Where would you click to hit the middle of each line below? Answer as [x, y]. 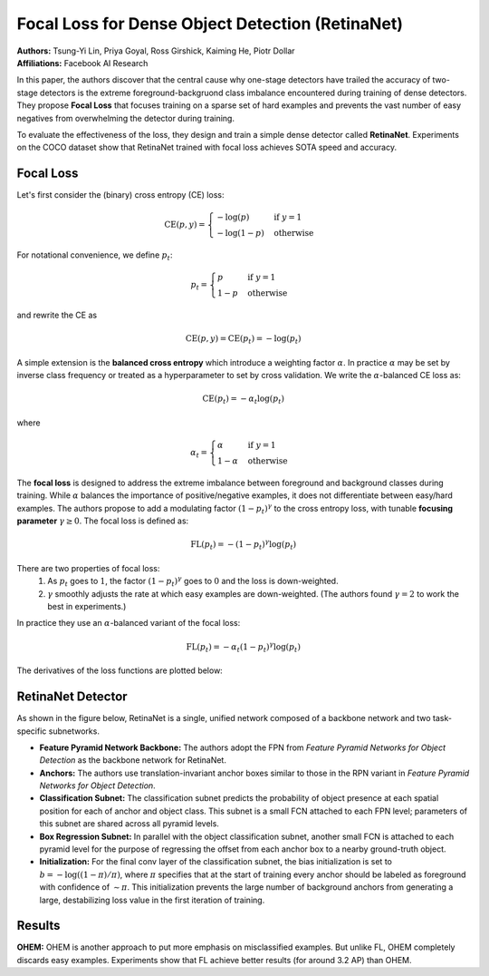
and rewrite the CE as [57, 315]
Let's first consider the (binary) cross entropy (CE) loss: [120, 195]
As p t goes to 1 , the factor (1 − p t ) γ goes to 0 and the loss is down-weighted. [193, 581]
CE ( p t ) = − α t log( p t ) [244, 400]
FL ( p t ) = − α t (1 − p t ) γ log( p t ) [243, 647]
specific [32, 731]
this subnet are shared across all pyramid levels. [129, 824]
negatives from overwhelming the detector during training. [126, 118]
